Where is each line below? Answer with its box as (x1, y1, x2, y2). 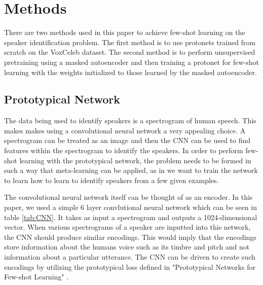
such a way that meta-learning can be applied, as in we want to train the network (4, 165, 258, 175)
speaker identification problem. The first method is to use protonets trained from (4, 37, 256, 47)
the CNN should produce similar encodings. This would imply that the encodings (4, 231, 256, 242)
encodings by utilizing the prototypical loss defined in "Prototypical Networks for (4, 261, 255, 272)
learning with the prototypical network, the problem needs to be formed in (19, 155, 251, 165)
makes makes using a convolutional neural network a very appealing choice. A (4, 125, 246, 135)
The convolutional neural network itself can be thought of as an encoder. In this (4, 192, 253, 202)
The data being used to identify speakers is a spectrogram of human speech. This (4, 115, 256, 126)
